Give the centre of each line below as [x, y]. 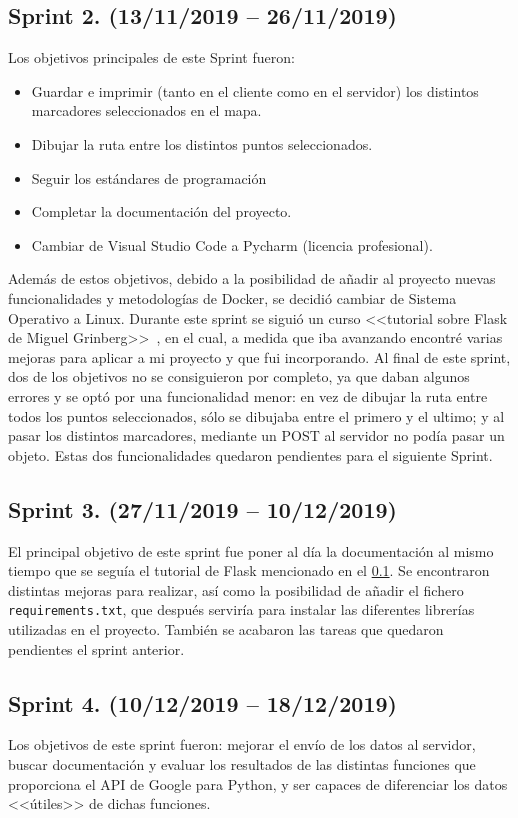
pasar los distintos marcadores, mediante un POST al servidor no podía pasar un [256, 435]
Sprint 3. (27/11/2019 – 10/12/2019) [202, 508]
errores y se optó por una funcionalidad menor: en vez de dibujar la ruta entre [248, 395]
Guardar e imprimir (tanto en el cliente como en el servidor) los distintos [255, 90]
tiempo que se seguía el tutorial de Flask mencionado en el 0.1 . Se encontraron [249, 570]
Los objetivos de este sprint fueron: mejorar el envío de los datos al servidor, [242, 744]
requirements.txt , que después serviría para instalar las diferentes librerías [241, 609]
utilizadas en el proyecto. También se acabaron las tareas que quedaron [226, 628]
